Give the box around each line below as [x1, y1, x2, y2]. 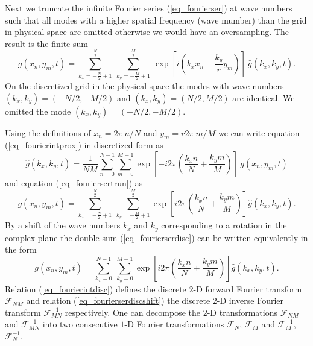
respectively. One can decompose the [65, 306, 201, 318]
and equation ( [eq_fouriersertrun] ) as [5, 176, 143, 189]
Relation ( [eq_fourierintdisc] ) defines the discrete [5, 282, 186, 295]
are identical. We [232, 91, 295, 104]
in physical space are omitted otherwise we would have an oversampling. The [5, 25, 289, 38]
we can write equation [218, 126, 300, 139]
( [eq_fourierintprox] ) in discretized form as [5, 139, 163, 151]
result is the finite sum [5, 37, 88, 49]
